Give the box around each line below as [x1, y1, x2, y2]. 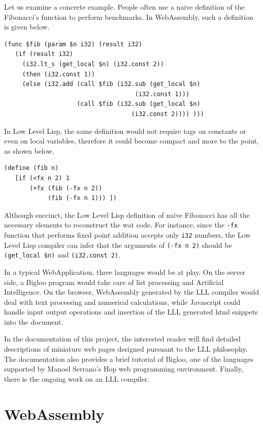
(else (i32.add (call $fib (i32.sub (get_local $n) [22, 80, 201, 88]
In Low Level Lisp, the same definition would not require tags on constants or [4, 125, 246, 136]
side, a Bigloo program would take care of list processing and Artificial [4, 276, 224, 287]
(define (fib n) [4, 164, 59, 172]
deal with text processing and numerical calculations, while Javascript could [4, 296, 241, 307]
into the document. [4, 316, 63, 327]
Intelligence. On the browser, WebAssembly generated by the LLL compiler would [4, 287, 259, 297]
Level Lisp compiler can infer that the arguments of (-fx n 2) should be [4, 239, 232, 250]
